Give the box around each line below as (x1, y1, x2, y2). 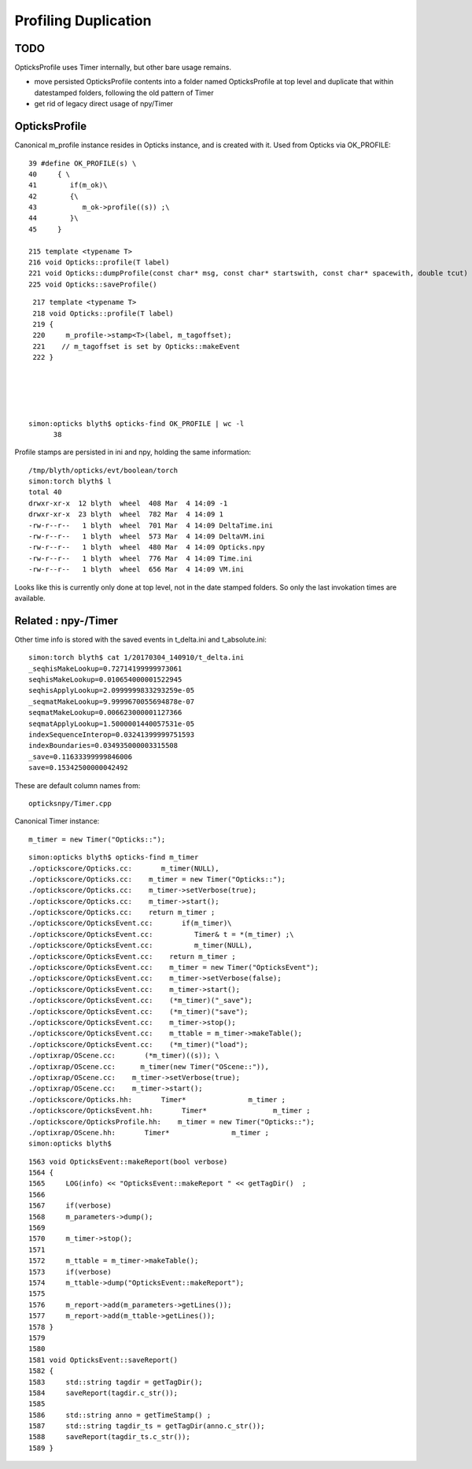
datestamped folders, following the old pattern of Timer (34, 87, 214, 98)
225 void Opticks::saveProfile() (28, 279, 157, 289)
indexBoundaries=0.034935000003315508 (28, 741, 179, 750)
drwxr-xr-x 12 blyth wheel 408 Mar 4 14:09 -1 (28, 498, 228, 508)
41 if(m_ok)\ (28, 181, 108, 190)
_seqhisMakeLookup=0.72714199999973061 (28, 664, 183, 673)
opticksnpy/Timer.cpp (28, 799, 112, 808)
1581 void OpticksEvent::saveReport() (28, 1355, 179, 1364)
